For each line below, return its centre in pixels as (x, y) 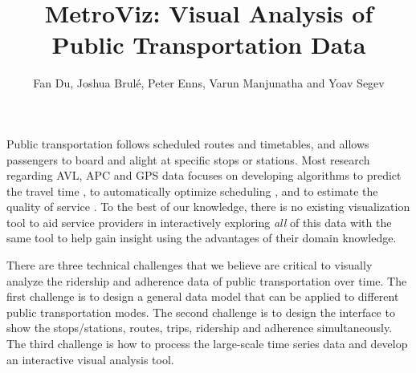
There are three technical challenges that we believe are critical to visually (190, 265)
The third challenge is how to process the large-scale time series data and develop (207, 344)
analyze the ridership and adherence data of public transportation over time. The (207, 280)
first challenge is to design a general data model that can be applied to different (203, 296)
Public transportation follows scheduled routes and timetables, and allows (188, 143)
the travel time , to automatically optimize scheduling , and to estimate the (192, 191)
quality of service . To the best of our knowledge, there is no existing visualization (208, 207)
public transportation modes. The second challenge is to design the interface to (201, 312)
